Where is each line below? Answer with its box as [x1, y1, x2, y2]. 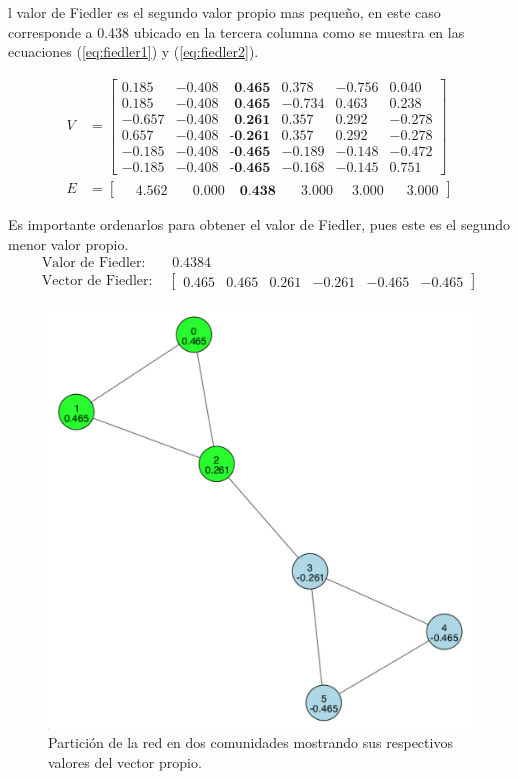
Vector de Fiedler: [41, 274, 153, 289]
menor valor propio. [8, 233, 129, 254]
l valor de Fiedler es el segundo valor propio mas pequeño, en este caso [8, 2, 441, 22]
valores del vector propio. [48, 751, 202, 772]
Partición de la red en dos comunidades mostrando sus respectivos [48, 732, 453, 753]
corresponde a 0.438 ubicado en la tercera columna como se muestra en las [8, 21, 465, 42]
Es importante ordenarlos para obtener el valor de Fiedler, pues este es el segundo [8, 214, 510, 235]
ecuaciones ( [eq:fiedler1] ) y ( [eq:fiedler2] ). [8, 41, 259, 62]
